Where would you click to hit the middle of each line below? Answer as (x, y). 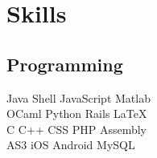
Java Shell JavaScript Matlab (78, 97)
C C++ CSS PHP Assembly (76, 129)
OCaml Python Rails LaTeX (77, 113)
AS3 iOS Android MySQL (71, 145)
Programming (65, 64)
